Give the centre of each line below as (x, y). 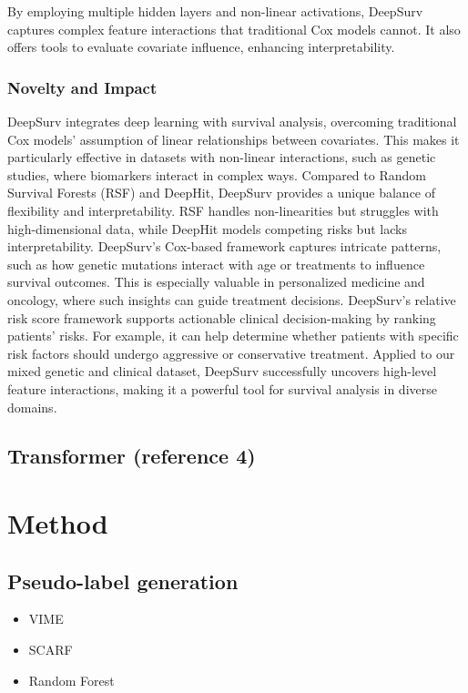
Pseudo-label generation (123, 581)
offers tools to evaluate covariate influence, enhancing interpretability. (201, 47)
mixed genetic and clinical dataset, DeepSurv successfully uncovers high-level (222, 371)
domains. (32, 407)
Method (58, 523)
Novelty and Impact (82, 87)
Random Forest (71, 680)
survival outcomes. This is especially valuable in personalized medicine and (216, 282)
